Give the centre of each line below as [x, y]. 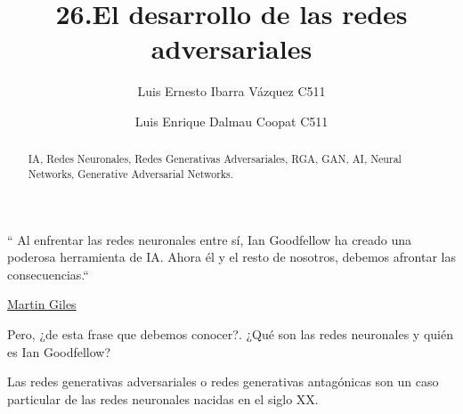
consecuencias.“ [48, 274]
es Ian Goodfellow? [59, 351]
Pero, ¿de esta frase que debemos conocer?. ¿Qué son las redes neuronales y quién [230, 333]
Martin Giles [42, 304]
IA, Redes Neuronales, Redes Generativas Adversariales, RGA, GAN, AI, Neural [215, 159]
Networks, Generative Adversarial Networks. [131, 173]
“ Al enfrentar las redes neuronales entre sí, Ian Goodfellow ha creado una [210, 239]
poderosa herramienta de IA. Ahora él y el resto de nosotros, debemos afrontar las [231, 257]
